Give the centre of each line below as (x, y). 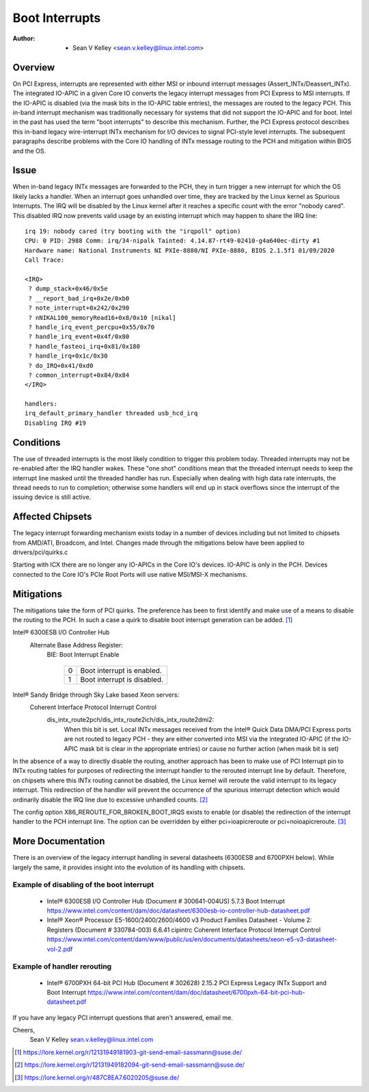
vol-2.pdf (60, 949)
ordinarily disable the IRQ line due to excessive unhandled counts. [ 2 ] (110, 799)
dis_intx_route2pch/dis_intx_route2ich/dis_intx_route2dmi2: (131, 720)
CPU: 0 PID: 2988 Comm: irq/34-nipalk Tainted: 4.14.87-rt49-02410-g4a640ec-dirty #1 (173, 241)
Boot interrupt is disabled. (122, 680)
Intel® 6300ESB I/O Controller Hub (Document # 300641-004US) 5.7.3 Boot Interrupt (166, 901)
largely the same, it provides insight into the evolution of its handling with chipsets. (129, 867)
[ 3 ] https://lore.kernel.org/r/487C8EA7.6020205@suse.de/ (97, 1077)
